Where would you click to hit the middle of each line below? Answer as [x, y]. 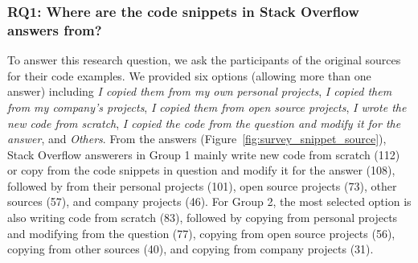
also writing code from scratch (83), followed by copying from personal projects [203, 218]
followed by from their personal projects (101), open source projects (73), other [202, 185]
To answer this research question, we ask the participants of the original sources [204, 60]
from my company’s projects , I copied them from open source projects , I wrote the [207, 107]
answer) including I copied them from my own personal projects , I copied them [200, 91]
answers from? [55, 29]
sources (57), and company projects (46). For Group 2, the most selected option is [209, 201]
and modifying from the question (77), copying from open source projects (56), [201, 233]
